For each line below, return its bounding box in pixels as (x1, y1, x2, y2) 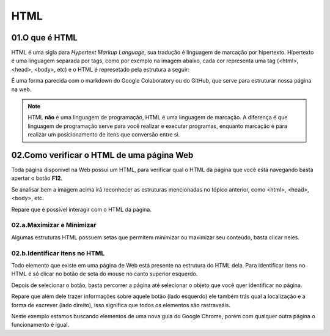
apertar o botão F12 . (11, 174, 63, 182)
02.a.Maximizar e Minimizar (11, 221, 97, 230)
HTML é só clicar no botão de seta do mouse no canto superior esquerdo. (11, 270, 198, 278)
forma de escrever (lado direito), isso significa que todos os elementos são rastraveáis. (11, 301, 231, 308)
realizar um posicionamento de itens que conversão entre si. (28, 131, 180, 138)
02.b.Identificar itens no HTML (11, 248, 105, 257)
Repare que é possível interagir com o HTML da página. (11, 206, 152, 213)
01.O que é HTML (11, 32, 78, 43)
